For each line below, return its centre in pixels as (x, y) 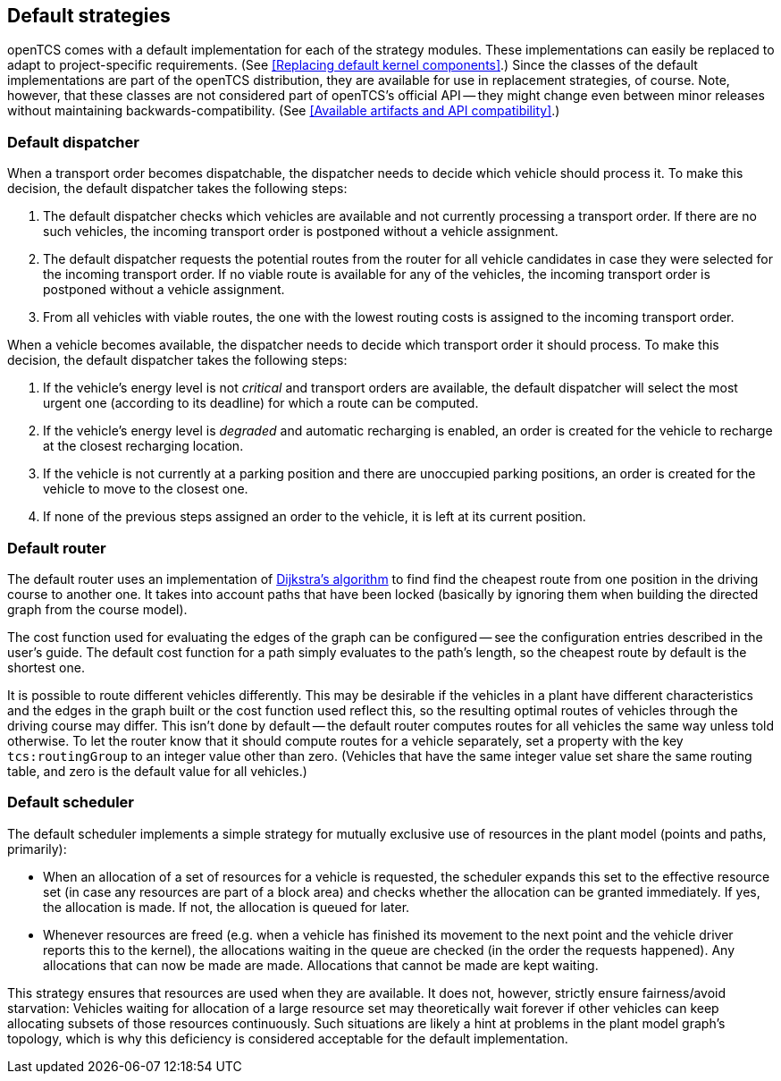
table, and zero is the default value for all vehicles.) (157, 771)
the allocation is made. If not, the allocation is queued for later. (227, 907)
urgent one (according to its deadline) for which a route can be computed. (261, 403)
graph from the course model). (97, 609)
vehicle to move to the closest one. (146, 489)
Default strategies (89, 16)
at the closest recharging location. (143, 446)
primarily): (37, 849)
